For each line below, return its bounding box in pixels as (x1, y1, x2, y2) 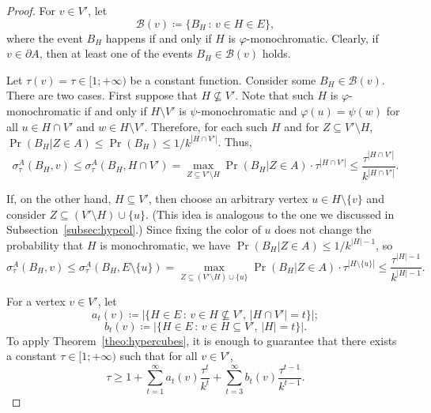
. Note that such (235, 87, 314, 103)
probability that (6, 236, 84, 253)
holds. (262, 45, 291, 62)
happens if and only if (105, 29, 212, 46)
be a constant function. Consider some (130, 71, 316, 88)
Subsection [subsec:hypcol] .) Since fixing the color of (6, 221, 261, 238)
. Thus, (217, 133, 252, 150)
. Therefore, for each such (144, 118, 268, 134)
